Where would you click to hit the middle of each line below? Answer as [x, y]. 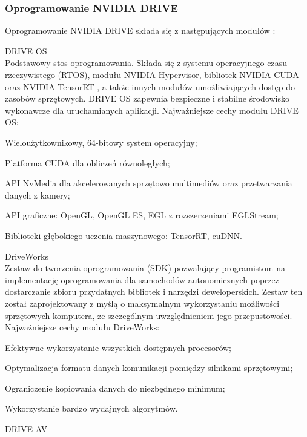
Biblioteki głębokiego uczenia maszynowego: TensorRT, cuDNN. [124, 235]
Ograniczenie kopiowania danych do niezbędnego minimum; [115, 388]
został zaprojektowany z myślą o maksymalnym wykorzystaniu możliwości [142, 303]
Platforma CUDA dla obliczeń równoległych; [87, 163]
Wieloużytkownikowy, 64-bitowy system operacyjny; [101, 142]
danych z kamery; [38, 195]
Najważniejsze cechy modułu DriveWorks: [82, 327]
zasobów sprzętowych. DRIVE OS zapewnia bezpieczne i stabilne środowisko [147, 98]
